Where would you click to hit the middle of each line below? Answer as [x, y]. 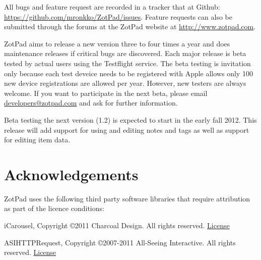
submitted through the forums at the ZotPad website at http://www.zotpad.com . [130, 27]
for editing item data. [37, 140]
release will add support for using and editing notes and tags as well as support [127, 129]
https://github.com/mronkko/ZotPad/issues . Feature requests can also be [118, 16]
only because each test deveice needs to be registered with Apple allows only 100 [128, 73]
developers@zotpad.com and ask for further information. [91, 103]
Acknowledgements [71, 174]
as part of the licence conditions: [54, 208]
